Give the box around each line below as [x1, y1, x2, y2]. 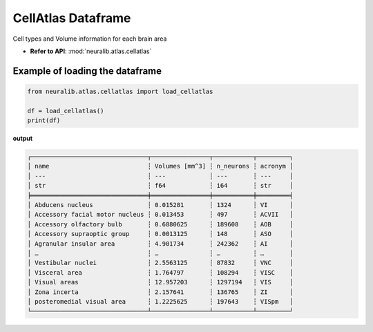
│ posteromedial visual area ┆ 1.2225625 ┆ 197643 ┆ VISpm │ [27, 297, 294, 305]
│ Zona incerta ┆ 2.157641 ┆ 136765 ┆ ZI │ [27, 288, 294, 296]
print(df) [27, 117, 61, 124]
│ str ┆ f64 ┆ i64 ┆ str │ [27, 182, 294, 190]
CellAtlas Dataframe [12, 10, 131, 26]
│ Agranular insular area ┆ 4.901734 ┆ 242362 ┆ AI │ [27, 240, 294, 248]
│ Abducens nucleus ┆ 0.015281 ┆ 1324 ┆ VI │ [27, 201, 294, 209]
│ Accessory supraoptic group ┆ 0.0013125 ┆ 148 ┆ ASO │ [27, 230, 294, 238]
